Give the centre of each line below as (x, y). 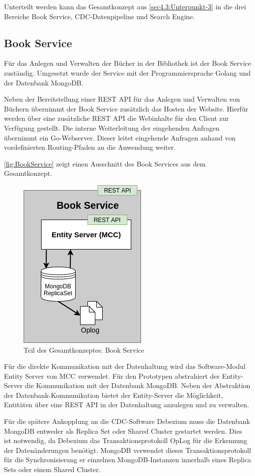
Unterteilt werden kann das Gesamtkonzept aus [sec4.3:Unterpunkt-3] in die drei (125, 6)
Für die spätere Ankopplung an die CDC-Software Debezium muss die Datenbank (127, 421)
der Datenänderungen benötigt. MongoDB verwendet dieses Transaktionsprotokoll (127, 450)
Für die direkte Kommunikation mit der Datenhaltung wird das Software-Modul (125, 366)
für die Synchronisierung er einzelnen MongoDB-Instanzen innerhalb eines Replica (128, 460)
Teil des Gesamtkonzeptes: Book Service (84, 350)
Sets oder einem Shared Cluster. (52, 469)
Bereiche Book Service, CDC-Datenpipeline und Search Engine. (99, 16)
